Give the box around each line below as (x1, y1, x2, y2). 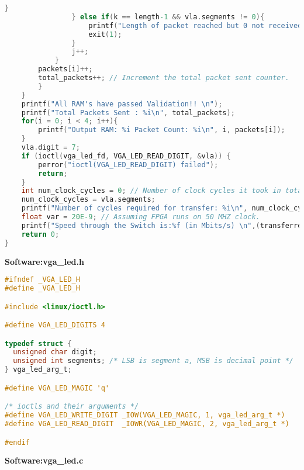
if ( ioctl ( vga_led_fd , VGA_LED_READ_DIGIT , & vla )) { (21, 151, 231, 160)
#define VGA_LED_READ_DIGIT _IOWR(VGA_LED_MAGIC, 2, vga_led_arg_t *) (5, 420, 289, 428)
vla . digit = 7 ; (21, 143, 80, 151)
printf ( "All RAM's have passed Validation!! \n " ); (21, 99, 223, 108)
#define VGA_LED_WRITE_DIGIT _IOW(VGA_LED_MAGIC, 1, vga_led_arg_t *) (5, 411, 285, 420)
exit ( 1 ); (88, 30, 122, 39)
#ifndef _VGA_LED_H (5, 275, 80, 284)
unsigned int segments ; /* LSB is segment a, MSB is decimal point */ (13, 357, 294, 365)
